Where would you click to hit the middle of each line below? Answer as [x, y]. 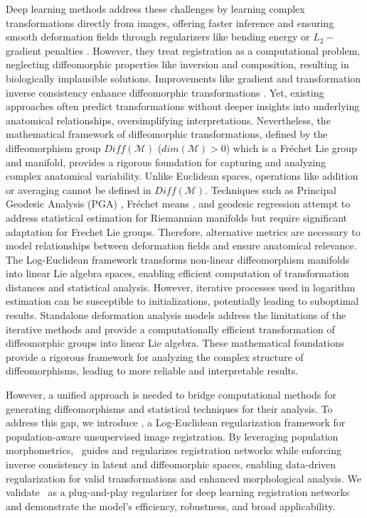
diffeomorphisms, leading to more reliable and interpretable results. [152, 371]
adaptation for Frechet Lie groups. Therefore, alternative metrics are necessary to [183, 231]
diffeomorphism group [53, 147]
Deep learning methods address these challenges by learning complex [155, 9]
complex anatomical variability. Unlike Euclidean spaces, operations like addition [182, 176]
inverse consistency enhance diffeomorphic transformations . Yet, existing [165, 92]
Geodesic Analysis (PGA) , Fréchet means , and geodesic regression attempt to [178, 204]
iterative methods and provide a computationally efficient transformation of [170, 329]
